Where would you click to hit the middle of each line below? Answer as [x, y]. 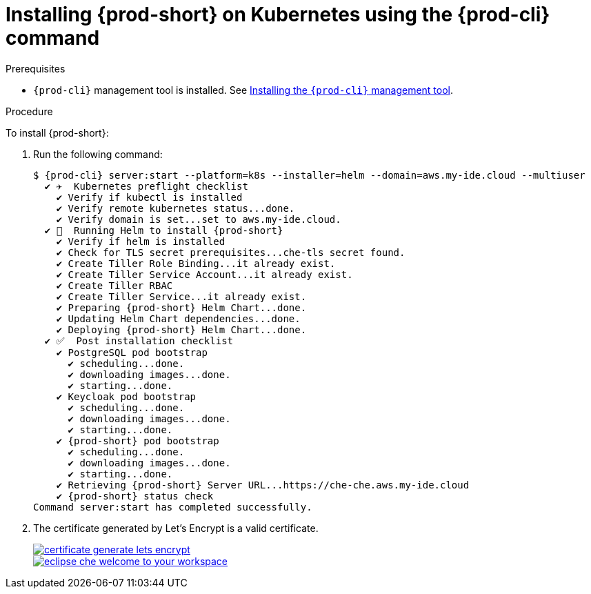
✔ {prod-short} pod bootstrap [138, 440]
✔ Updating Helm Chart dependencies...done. [178, 318]
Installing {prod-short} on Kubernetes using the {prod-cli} [278, 14]
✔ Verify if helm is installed [141, 241]
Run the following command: [98, 154]
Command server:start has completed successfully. [173, 507]
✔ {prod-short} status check [135, 496]
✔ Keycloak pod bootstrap [126, 396]
